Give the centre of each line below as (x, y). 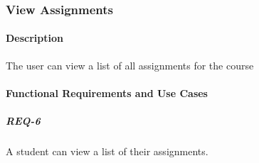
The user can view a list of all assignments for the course (130, 65)
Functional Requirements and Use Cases (107, 92)
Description (35, 38)
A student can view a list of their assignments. (107, 151)
